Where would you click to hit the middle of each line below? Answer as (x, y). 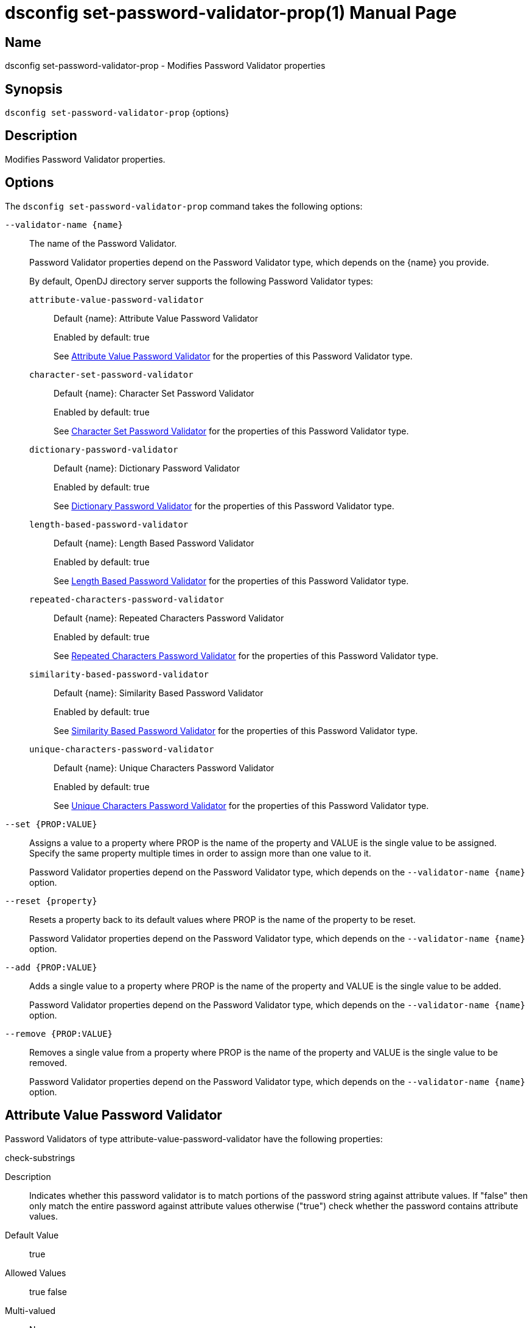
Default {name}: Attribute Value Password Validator (156, 318)
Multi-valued (30, 1310)
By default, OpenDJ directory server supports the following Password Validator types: (201, 281)
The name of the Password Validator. (103, 243)
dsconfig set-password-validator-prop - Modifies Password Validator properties (165, 66)
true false (48, 1291)
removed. (48, 1062)
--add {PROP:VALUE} (51, 967)
